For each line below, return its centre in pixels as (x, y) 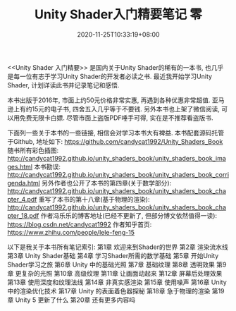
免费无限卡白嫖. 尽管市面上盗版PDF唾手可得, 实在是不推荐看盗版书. (116, 118)
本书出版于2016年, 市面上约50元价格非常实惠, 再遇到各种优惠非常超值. (109, 100)
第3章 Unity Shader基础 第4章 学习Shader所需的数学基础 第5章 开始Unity (113, 255)
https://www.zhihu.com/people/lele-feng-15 (71, 232)
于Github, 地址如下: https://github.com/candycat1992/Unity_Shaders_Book (115, 141)
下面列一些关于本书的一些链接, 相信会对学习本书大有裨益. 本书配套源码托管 (116, 133)
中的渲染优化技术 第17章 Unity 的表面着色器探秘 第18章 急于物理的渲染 (109, 291)
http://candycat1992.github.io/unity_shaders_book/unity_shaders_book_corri (118, 174)
